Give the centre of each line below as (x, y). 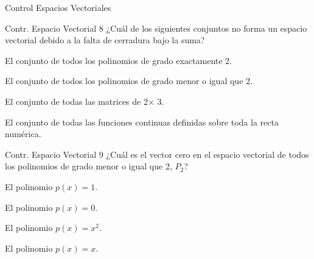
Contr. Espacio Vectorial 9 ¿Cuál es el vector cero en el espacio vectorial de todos (157, 154)
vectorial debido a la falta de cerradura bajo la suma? (105, 40)
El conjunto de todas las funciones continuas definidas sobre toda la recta (142, 122)
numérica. (23, 134)
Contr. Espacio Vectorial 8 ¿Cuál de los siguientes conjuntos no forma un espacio (156, 28)
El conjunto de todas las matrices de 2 (76, 101)
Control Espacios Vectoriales (58, 7)
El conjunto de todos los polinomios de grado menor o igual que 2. (129, 81)
